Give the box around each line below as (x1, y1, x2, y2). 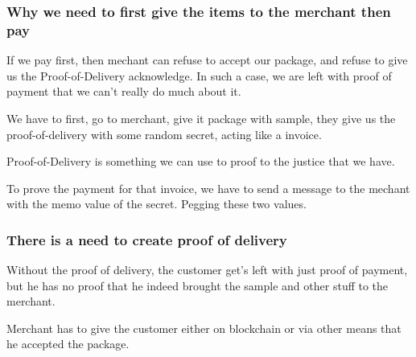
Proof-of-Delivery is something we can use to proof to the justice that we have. (6, 153, 395, 170)
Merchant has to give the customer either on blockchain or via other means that (6, 319, 402, 336)
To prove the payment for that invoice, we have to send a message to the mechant (6, 179, 410, 196)
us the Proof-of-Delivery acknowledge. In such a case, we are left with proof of (6, 67, 392, 84)
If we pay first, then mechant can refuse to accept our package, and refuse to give (6, 51, 408, 68)
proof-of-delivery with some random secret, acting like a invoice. (6, 125, 322, 142)
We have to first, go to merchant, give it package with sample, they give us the (6, 109, 396, 126)
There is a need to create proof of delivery (6, 229, 287, 249)
